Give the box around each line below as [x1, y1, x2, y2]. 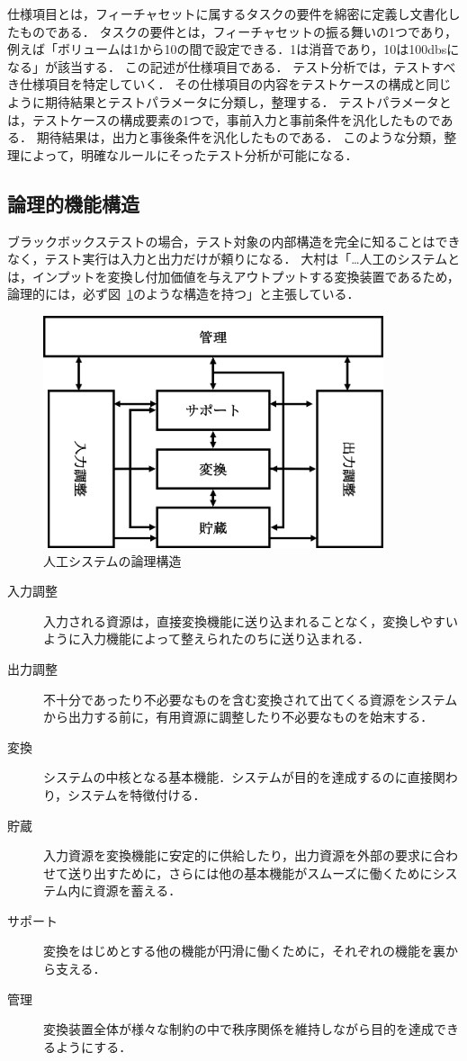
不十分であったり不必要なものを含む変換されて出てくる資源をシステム [43, 689, 458, 708]
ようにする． [55, 1037, 132, 1056]
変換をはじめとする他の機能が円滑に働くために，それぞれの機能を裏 [43, 941, 445, 960]
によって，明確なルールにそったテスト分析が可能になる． [19, 145, 358, 164]
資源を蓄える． [93, 881, 182, 900]
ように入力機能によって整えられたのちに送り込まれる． [43, 629, 370, 648]
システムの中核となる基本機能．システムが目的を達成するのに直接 [43, 768, 433, 787]
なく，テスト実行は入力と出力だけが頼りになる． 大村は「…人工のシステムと [7, 249, 461, 268]
